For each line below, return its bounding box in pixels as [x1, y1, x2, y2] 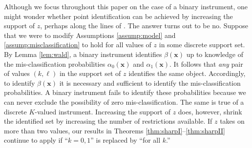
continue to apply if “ [4, 135, 68, 145]
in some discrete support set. [159, 39, 245, 50]
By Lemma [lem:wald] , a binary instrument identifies [4, 49, 162, 59]
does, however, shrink [178, 106, 242, 116]
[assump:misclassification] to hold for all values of [4, 39, 151, 50]
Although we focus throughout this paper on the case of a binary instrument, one [4, 1, 248, 11]
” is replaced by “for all [90, 135, 161, 145]
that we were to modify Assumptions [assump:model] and [4, 30, 176, 40]
